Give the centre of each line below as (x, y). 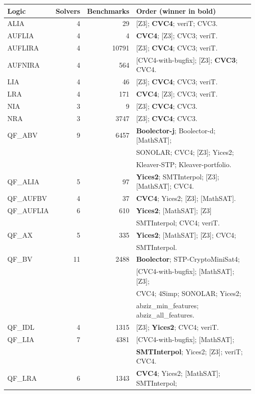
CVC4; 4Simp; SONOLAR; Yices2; (189, 293)
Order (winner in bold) (176, 11)
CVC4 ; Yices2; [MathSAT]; (178, 373)
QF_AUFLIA (28, 210)
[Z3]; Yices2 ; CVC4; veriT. (178, 327)
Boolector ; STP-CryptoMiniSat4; (188, 259)
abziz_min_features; (167, 305)
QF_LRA (22, 378)
